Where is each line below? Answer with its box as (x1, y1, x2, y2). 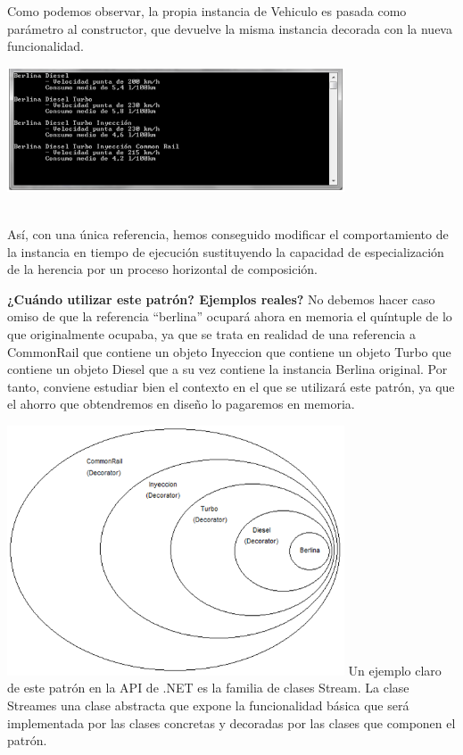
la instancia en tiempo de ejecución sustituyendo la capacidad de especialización (7, 242, 444, 261)
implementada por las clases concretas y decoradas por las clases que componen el (7, 713, 456, 732)
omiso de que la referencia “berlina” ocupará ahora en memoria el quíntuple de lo (7, 307, 452, 326)
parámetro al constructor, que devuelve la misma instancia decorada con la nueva (7, 19, 452, 37)
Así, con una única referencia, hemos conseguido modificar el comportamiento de (7, 224, 449, 243)
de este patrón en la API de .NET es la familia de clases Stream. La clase (7, 678, 409, 697)
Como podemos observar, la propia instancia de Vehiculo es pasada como (7, 2, 407, 20)
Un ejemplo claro (348, 660, 442, 679)
